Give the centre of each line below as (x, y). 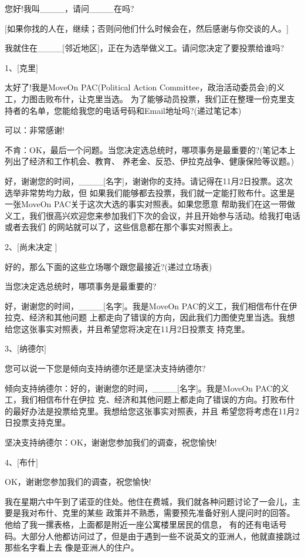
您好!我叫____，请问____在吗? (70, 8)
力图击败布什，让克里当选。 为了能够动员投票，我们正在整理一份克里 (154, 98)
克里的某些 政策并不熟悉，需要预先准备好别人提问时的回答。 (178, 513)
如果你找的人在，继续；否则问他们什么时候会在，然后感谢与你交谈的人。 (146, 28)
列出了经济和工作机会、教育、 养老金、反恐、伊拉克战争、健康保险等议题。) (150, 161)
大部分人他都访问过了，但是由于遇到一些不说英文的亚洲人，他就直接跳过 (160, 536)
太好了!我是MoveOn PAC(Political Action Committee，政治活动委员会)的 (141, 87)
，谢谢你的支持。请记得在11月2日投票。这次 (208, 180)
